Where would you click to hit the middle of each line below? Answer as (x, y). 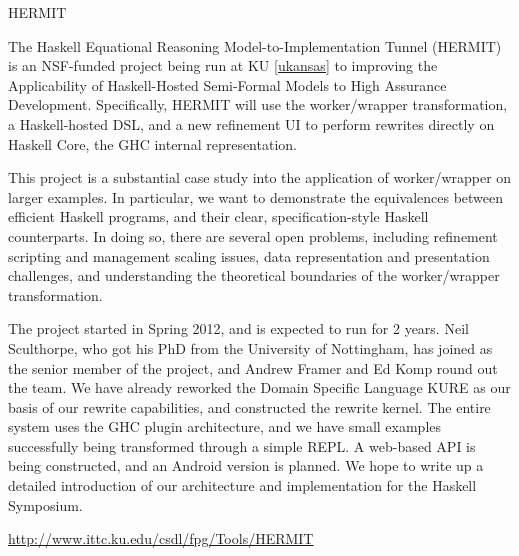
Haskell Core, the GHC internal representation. (152, 143)
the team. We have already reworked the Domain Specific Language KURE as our (259, 387)
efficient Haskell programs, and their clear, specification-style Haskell (218, 216)
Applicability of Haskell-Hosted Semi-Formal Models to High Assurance (227, 84)
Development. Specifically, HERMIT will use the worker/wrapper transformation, (258, 104)
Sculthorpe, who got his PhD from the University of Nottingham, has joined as (250, 347)
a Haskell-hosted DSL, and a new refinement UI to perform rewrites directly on (251, 123)
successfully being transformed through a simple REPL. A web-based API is (242, 445)
